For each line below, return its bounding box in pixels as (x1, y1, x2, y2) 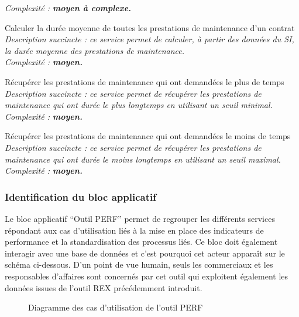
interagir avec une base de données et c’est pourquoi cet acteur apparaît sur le (5, 247, 285, 259)
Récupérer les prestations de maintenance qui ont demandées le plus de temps (5, 75, 284, 87)
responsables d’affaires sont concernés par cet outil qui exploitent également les (5, 269, 288, 282)
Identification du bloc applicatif (5, 189, 156, 204)
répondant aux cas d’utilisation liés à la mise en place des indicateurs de (5, 224, 264, 236)
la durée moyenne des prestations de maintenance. (5, 44, 185, 56)
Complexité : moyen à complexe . (5, 2, 132, 14)
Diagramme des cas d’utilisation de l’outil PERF (28, 301, 203, 313)
